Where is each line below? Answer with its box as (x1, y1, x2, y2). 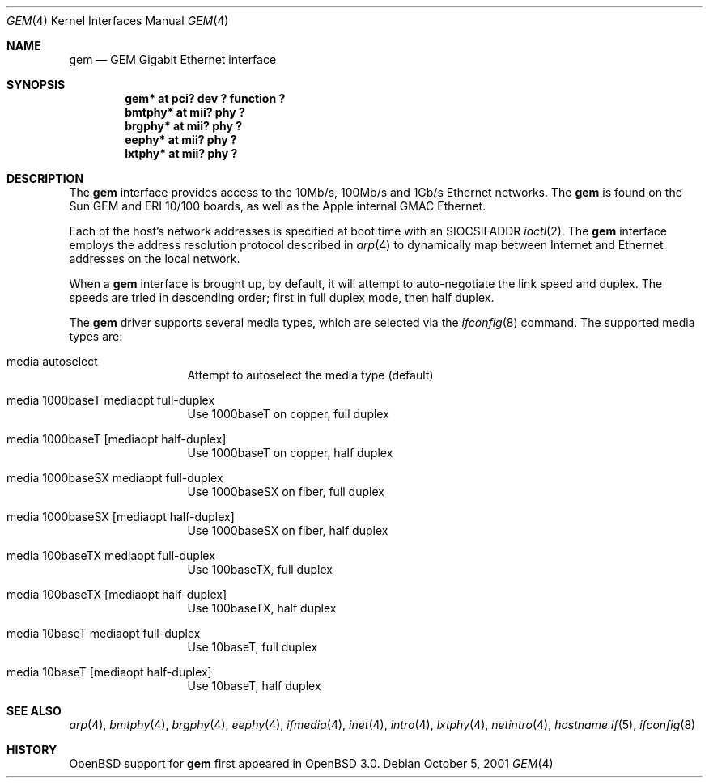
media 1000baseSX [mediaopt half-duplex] (6, 510, 235, 523)
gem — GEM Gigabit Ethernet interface (69, 53, 277, 66)
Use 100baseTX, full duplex (187, 562, 333, 576)
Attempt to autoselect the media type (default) (187, 368, 434, 382)
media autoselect (6, 354, 98, 368)
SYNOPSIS (6, 78, 66, 91)
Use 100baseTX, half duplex (187, 601, 337, 615)
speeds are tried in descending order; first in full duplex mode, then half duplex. (69, 290, 495, 304)
